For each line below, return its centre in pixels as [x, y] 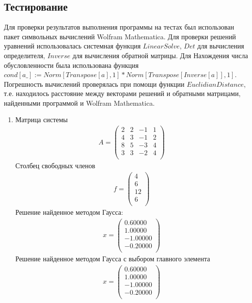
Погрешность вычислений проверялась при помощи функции [94, 84]
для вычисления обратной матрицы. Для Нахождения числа [160, 55]
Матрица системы [41, 119]
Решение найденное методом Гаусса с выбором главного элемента [113, 259]
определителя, [24, 55]
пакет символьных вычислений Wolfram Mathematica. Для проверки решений [120, 36]
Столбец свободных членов [55, 166]
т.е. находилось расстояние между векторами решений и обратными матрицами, [122, 93]
